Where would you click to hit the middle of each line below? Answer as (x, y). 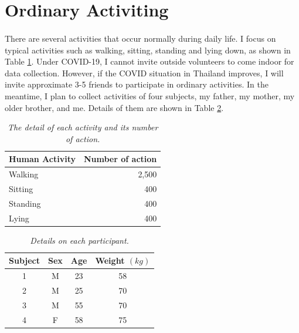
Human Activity (42, 159)
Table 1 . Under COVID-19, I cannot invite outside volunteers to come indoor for (149, 61)
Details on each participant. (79, 240)
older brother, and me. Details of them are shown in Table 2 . (114, 107)
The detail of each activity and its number (83, 127)
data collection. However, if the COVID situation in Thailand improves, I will (144, 73)
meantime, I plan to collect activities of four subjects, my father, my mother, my (150, 95)
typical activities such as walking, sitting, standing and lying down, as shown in (148, 50)
